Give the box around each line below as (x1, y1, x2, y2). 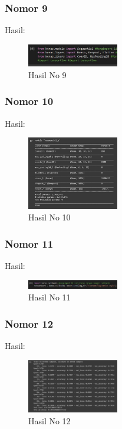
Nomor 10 (5, 94, 54, 108)
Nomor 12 (5, 316, 54, 331)
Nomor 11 (5, 236, 54, 251)
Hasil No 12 (28, 414, 71, 427)
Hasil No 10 (28, 211, 71, 223)
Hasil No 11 (28, 291, 71, 303)
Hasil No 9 (28, 68, 67, 81)
